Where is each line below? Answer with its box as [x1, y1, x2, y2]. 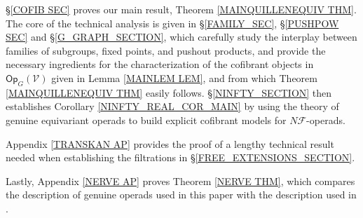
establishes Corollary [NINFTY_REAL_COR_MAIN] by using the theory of [6, 99, 339, 114]
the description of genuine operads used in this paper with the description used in [6, 187, 357, 202]
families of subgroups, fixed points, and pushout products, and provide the [6, 43, 326, 57]
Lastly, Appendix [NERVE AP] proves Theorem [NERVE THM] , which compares [6, 173, 355, 188]
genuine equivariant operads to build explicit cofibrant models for [6, 112, 287, 127]
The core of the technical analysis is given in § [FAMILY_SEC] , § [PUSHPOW [6, 15, 339, 30]
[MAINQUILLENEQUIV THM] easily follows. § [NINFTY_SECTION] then [6, 85, 332, 100]
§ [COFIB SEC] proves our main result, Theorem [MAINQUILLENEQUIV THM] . [6, 2, 357, 16]
